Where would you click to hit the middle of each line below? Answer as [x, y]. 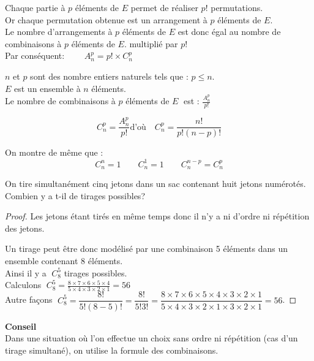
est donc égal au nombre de [229, 32]
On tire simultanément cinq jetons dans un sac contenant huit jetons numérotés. [155, 183]
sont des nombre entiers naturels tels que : [109, 76]
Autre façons [29, 299]
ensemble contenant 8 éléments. [64, 260]
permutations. [237, 7]
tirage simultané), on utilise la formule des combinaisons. [112, 350]
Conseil [21, 326]
